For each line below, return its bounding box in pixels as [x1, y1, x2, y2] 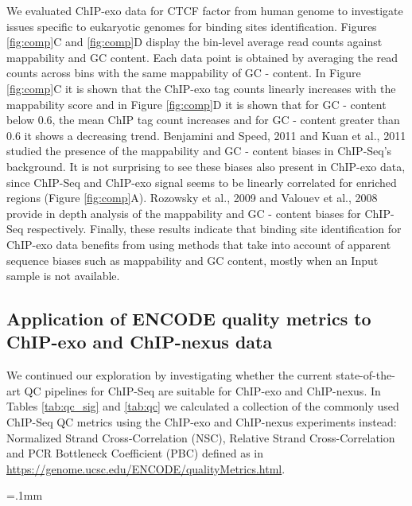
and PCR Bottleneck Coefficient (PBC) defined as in [6, 445, 264, 461]
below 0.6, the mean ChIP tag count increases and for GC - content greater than [6, 111, 400, 128]
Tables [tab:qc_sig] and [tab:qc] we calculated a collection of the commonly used [6, 398, 399, 415]
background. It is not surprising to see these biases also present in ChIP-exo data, [6, 158, 406, 174]
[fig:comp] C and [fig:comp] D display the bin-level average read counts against [6, 33, 383, 50]
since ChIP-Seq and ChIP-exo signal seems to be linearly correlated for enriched [6, 173, 397, 190]
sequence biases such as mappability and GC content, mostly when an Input [6, 251, 379, 268]
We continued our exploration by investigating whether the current [6, 367, 332, 383]
